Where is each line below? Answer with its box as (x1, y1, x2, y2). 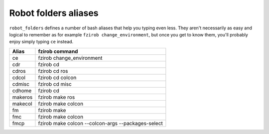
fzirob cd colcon (38, 74, 77, 81)
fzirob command (38, 48, 78, 55)
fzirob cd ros (38, 67, 68, 74)
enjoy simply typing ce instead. (9, 39, 74, 45)
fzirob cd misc (38, 80, 72, 87)
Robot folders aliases (9, 7, 99, 18)
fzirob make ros (38, 94, 75, 101)
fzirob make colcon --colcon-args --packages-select (38, 120, 163, 127)
